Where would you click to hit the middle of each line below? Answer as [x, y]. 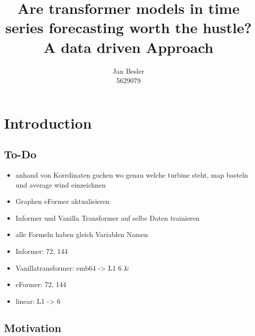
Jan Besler [128, 71]
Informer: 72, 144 [42, 251]
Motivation [33, 327]
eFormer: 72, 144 [41, 284]
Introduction [48, 122]
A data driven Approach [128, 47]
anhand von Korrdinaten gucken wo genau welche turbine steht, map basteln [132, 175]
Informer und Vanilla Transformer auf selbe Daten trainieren [107, 217]
